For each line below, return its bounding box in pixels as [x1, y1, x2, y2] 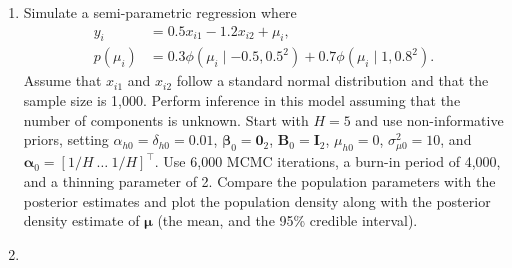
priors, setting [23, 129, 109, 150]
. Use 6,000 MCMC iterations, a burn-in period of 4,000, [154, 151, 501, 172]
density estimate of [23, 210, 140, 231]
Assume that [23, 70, 102, 91]
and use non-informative [355, 109, 504, 130]
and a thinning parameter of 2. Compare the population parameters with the [23, 170, 496, 191]
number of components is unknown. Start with [23, 109, 309, 130]
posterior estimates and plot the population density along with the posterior [23, 190, 491, 211]
